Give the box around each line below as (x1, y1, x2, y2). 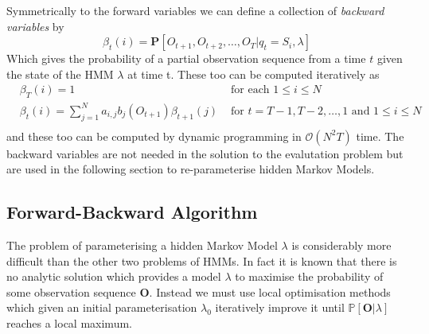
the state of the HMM (6, 65, 114, 82)
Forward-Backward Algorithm (6, 200, 258, 224)
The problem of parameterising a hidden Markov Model (6, 236, 278, 253)
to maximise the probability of (235, 268, 384, 285)
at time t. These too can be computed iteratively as (127, 65, 380, 82)
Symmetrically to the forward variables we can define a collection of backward (6, 2, 384, 18)
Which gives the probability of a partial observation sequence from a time (6, 50, 366, 67)
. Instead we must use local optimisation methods (149, 283, 391, 300)
